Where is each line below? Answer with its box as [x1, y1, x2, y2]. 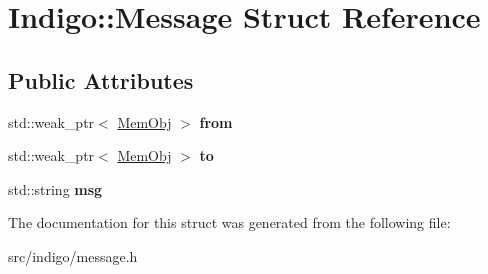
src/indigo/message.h [8, 245, 138, 266]
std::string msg [8, 178, 103, 199]
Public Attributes [8, 64, 194, 95]
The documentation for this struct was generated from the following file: [8, 212, 451, 233]
